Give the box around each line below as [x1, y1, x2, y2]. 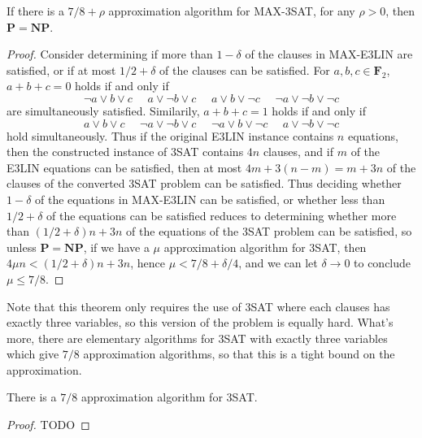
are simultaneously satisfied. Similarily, [7, 102, 200, 119]
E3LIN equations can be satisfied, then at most [7, 158, 242, 176]
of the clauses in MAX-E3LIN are [245, 46, 413, 63]
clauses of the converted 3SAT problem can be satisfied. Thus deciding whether [7, 175, 402, 192]
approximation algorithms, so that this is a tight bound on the [83, 345, 395, 362]
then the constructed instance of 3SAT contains [7, 143, 244, 160]
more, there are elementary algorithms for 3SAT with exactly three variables [7, 329, 388, 346]
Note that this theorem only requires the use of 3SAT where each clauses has [7, 297, 390, 314]
